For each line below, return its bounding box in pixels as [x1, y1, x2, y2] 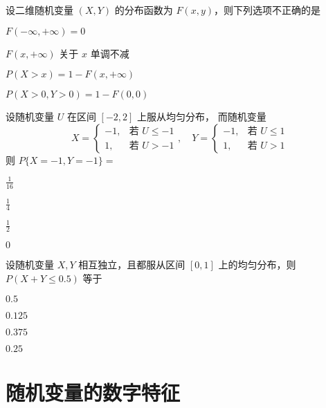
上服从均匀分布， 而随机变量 [137, 109, 266, 124]
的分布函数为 [114, 3, 173, 17]
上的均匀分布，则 [218, 257, 296, 272]
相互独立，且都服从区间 [78, 257, 185, 272]
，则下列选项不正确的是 [214, 3, 321, 17]
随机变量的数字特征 [6, 378, 181, 406]
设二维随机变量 [6, 3, 73, 17]
